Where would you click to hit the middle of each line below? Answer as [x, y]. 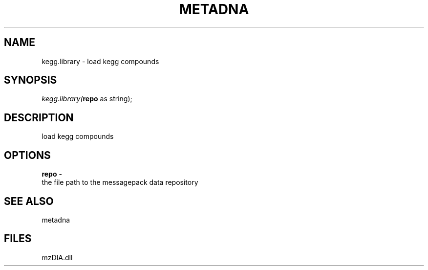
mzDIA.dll [57, 257]
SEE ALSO [29, 201]
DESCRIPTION [39, 117]
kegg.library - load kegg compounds [100, 61]
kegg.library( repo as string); [87, 99]
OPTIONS [27, 155]
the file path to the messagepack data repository [120, 182]
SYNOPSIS [31, 80]
